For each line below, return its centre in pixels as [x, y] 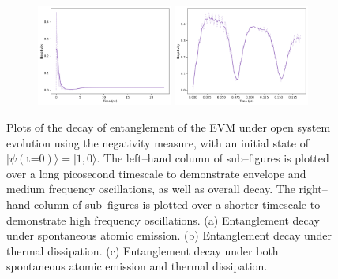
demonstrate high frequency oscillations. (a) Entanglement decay [163, 219]
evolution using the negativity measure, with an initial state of [158, 142]
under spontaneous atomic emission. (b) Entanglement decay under [169, 235]
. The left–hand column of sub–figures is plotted [213, 158]
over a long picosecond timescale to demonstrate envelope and [156, 173]
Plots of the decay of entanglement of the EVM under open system [169, 127]
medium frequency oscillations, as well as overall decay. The [151, 189]
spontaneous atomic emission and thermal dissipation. [137, 266]
